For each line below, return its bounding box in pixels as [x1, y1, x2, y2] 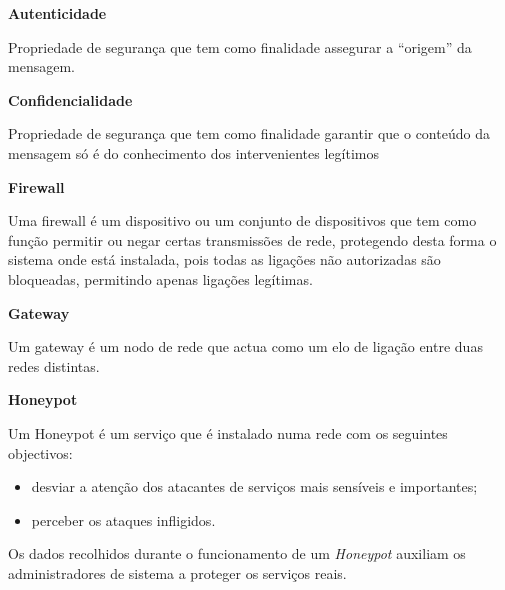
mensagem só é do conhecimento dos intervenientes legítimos [8, 142, 379, 163]
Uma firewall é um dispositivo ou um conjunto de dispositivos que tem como [8, 210, 477, 231]
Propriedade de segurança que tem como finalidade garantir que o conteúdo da [8, 123, 490, 144]
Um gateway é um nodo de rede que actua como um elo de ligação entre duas [8, 336, 483, 357]
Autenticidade [8, 3, 107, 23]
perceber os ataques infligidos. [31, 509, 216, 530]
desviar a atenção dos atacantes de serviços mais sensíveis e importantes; [31, 476, 478, 497]
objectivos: [8, 442, 73, 463]
